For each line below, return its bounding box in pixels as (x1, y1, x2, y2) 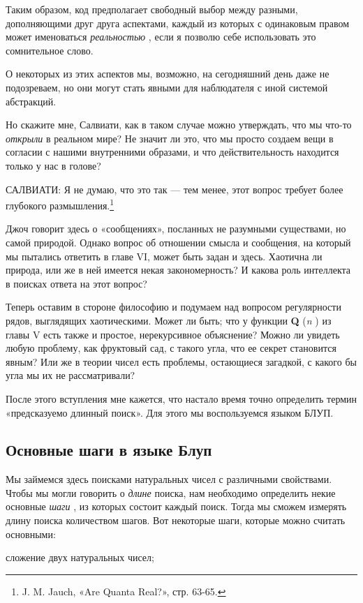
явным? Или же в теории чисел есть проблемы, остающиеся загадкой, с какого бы (6, 354, 357, 368)
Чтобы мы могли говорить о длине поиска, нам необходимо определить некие (6, 485, 336, 500)
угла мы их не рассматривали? (6, 368, 135, 382)
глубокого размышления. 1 (6, 196, 114, 212)
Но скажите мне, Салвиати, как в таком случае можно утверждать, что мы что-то (6, 117, 352, 132)
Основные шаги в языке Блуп (6, 439, 212, 461)
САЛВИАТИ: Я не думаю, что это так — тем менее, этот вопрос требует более (6, 181, 343, 196)
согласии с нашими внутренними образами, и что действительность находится (6, 144, 339, 159)
